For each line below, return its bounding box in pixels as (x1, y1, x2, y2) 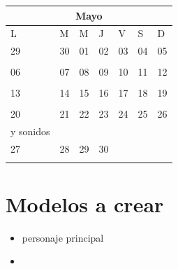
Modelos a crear (6, 189, 164, 218)
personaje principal (22, 230, 104, 244)
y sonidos (10, 124, 50, 139)
